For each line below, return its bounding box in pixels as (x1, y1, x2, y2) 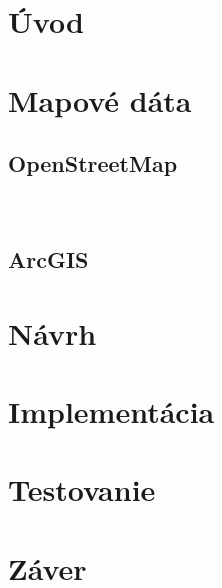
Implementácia (8, 390, 215, 431)
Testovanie (8, 469, 156, 510)
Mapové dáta (8, 79, 192, 120)
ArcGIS (8, 243, 89, 274)
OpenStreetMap (8, 148, 178, 179)
